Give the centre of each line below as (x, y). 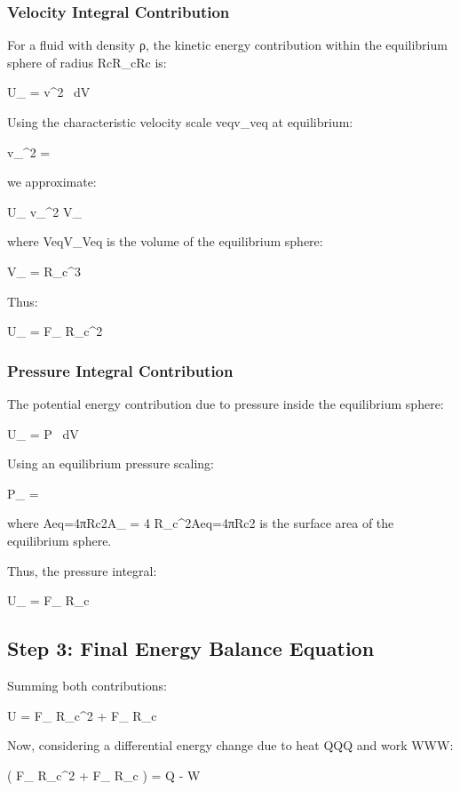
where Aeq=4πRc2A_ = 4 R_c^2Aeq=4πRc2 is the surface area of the (201, 523)
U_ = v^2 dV (49, 92)
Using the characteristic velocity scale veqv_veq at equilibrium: (180, 122)
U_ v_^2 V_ (44, 211)
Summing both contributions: (87, 685)
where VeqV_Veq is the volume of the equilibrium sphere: (165, 241)
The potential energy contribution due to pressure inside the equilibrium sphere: (226, 403)
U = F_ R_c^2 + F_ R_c (82, 715)
